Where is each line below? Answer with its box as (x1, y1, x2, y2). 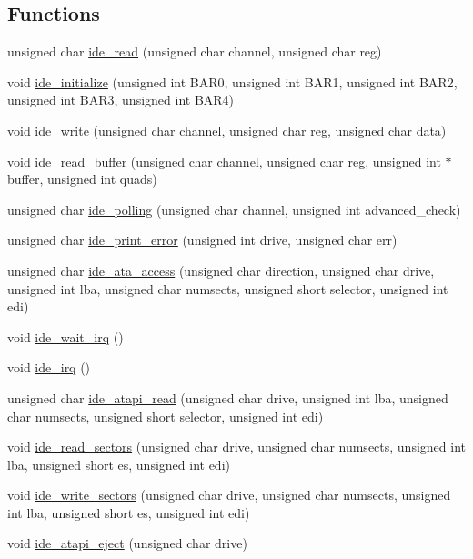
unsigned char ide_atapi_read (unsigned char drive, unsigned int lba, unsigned (7, 388, 448, 407)
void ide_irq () (7, 358, 91, 377)
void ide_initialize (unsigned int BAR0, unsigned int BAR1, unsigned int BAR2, (7, 72, 458, 91)
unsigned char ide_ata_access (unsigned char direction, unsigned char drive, (7, 260, 435, 279)
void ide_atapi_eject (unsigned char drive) (7, 534, 247, 553)
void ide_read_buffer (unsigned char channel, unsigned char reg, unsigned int (7, 151, 441, 170)
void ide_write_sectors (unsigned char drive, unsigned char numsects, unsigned (7, 485, 451, 504)
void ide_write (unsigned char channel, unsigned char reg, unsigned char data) (7, 120, 447, 139)
